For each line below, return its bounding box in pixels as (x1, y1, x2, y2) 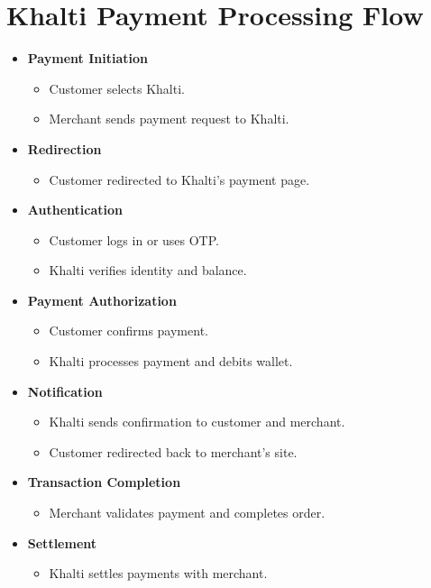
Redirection (27, 139, 102, 158)
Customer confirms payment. (49, 321, 208, 340)
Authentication (27, 200, 123, 219)
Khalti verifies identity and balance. (49, 261, 247, 280)
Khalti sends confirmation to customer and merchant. (49, 412, 345, 431)
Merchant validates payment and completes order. (49, 503, 326, 522)
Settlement (27, 533, 97, 552)
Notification (27, 381, 103, 400)
